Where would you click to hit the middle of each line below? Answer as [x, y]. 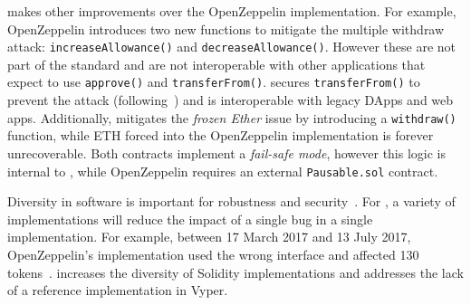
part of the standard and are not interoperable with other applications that [216, 64]
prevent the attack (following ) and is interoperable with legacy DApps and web [231, 100]
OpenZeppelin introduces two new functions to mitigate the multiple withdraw [226, 29]
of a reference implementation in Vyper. [118, 290]
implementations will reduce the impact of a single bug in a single [190, 219]
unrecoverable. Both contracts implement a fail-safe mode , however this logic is [227, 152]
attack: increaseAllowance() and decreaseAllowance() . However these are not [232, 47]
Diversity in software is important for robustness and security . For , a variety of [231, 201]
